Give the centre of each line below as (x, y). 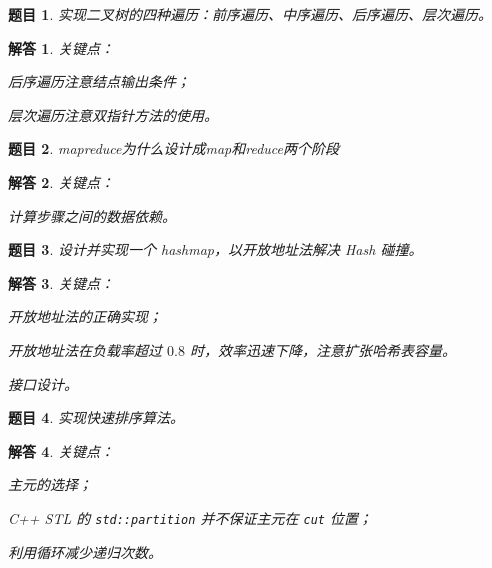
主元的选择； (50, 484)
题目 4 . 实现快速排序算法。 (96, 417)
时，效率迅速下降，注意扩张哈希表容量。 (322, 349)
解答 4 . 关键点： (61, 450)
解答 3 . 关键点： (61, 282)
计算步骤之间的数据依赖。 (92, 215)
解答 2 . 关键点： (61, 181)
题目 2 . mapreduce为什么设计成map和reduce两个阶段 (174, 148)
